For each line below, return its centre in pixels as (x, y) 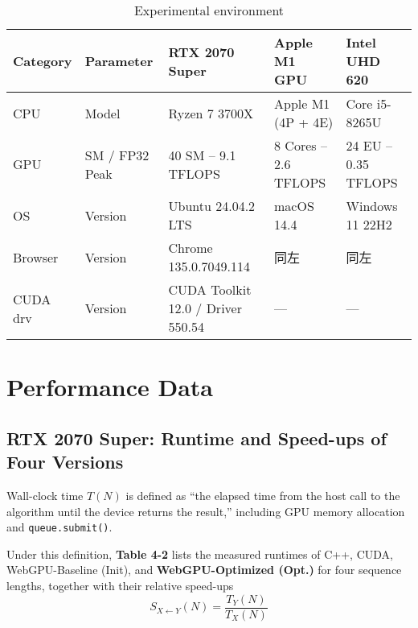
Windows (372, 206)
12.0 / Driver (205, 308)
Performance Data (110, 387)
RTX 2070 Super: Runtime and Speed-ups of (197, 438)
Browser (36, 257)
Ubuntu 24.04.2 (212, 206)
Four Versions (65, 462)
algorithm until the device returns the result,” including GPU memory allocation (206, 511)
